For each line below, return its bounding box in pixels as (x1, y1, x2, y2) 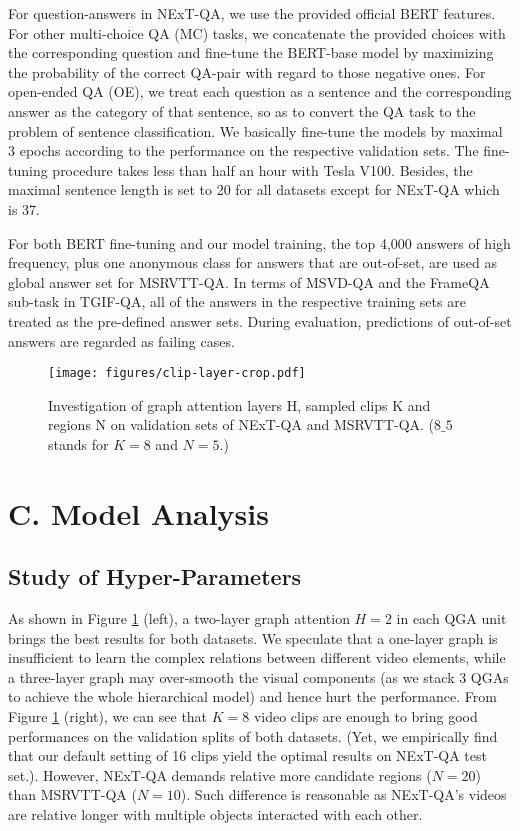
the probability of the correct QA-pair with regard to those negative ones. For (8, 61, 486, 82)
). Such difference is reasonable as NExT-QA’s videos (180, 784, 507, 805)
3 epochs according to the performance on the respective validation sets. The (8, 140, 479, 161)
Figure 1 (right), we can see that (8, 706, 208, 727)
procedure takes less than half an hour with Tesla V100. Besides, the (52, 159, 473, 180)
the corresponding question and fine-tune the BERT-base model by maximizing (8, 42, 494, 63)
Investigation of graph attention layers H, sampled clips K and (48, 394, 431, 415)
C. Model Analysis (8, 492, 269, 533)
